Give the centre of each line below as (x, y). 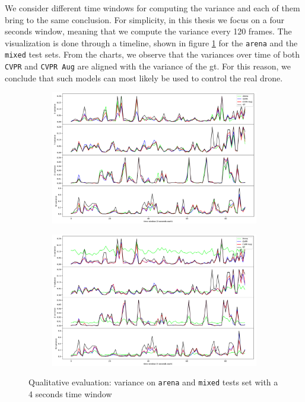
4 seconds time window (70, 393)
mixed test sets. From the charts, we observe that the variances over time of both (152, 54)
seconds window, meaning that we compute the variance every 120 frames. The (148, 31)
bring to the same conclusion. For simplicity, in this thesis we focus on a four (145, 19)
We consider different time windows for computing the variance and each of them (152, 8)
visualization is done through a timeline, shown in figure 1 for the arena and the (151, 42)
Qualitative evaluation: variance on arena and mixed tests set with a (153, 382)
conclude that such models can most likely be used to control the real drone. (144, 77)
